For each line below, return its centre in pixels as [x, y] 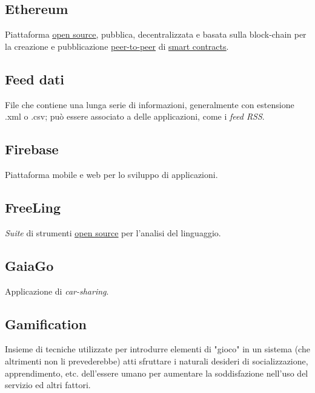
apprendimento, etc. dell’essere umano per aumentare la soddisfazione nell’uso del [157, 373]
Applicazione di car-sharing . [57, 291]
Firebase [32, 149]
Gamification [46, 323]
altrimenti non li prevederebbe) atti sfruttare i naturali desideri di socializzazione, [157, 361]
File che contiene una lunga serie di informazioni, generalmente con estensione [150, 104]
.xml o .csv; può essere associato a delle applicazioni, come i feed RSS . [135, 116]
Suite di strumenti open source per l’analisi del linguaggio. [113, 232]
